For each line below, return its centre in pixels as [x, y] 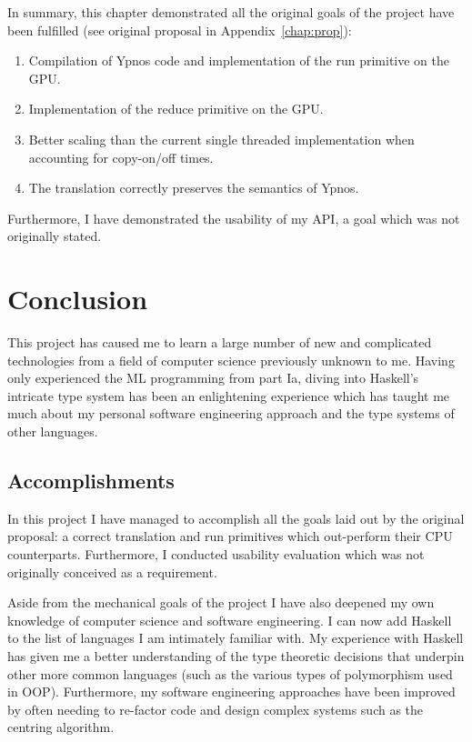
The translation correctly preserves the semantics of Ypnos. [194, 188]
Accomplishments [91, 481]
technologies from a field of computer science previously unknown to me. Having [231, 360]
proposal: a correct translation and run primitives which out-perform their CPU [230, 536]
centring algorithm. [61, 727]
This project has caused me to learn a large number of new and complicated [220, 342]
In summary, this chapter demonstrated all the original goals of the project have [231, 12]
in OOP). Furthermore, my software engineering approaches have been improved [231, 692]
